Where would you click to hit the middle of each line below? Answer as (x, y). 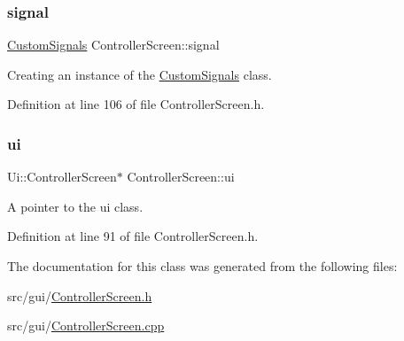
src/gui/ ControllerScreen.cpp (86, 325)
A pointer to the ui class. (75, 206)
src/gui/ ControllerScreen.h (80, 295)
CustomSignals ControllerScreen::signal (113, 45)
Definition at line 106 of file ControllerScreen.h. (136, 104)
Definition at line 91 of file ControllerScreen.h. (133, 236)
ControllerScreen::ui (181, 177)
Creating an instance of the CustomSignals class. (140, 74)
